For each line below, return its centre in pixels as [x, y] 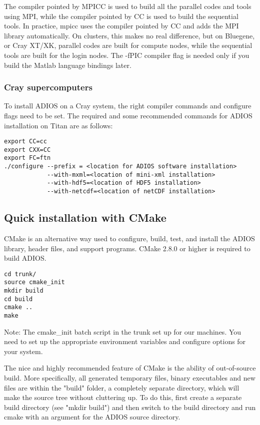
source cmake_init [34, 282]
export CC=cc [25, 142]
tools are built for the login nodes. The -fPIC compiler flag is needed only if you [127, 55]
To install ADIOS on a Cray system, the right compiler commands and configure [128, 106]
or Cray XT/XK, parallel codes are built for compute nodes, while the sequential [128, 45]
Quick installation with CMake [85, 217]
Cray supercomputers [48, 87]
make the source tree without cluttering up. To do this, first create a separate [123, 397]
